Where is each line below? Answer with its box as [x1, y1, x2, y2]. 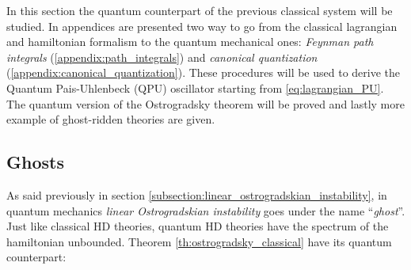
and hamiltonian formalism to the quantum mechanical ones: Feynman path [6, 33, 374, 50]
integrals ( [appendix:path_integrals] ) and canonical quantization [6, 48, 318, 65]
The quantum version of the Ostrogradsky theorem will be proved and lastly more [6, 95, 405, 112]
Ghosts [6, 150, 64, 174]
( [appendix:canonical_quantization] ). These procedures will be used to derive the [6, 64, 401, 81]
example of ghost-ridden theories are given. [6, 111, 215, 127]
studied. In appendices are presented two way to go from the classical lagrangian [6, 17, 398, 34]
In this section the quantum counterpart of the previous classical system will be [6, 2, 393, 18]
